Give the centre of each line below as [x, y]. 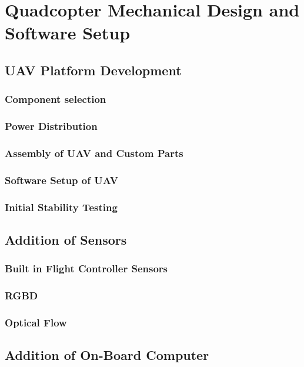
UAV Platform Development [93, 70]
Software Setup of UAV [62, 180]
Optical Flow [36, 322]
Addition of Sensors [66, 239]
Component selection [56, 99]
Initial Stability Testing [61, 207]
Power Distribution [51, 126]
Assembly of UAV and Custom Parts [94, 153]
